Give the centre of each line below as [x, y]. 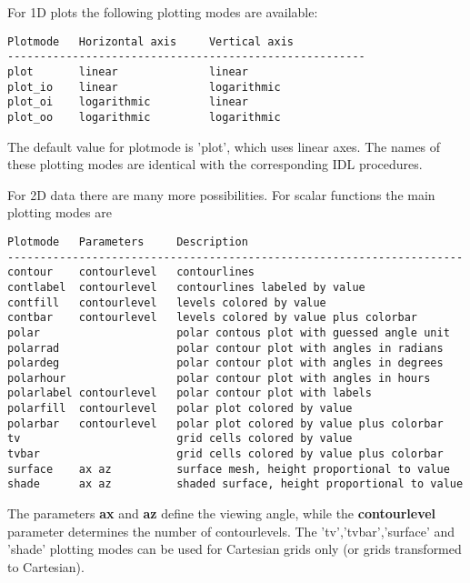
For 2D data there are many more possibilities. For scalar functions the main [221, 194]
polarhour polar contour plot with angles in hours [219, 378]
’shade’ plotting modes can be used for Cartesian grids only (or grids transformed [235, 549]
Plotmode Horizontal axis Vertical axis [150, 41]
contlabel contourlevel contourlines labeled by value [186, 287]
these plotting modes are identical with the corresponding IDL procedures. [215, 164]
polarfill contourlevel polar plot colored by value [180, 409]
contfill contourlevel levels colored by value [167, 302]
